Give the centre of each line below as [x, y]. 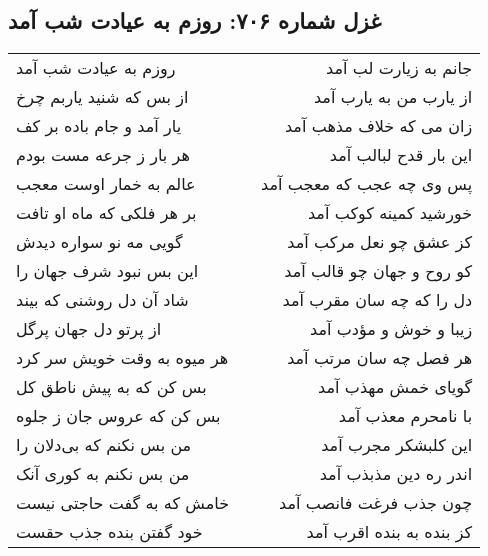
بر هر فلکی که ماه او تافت [106, 213]
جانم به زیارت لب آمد [399, 68]
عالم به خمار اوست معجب [106, 184]
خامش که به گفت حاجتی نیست [123, 503]
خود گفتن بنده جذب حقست [109, 532]
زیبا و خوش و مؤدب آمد [391, 329]
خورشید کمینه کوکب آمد [390, 213]
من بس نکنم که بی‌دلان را [104, 445]
